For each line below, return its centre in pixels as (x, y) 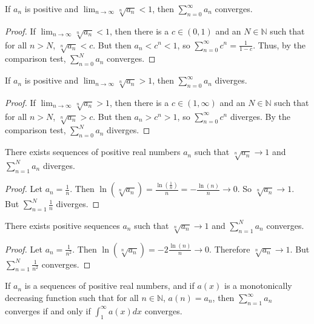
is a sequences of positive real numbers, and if (109, 286)
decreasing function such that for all (72, 298)
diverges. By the (260, 116)
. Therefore (230, 249)
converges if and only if (48, 310)
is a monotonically (258, 286)
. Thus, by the (279, 45)
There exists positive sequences (62, 225)
